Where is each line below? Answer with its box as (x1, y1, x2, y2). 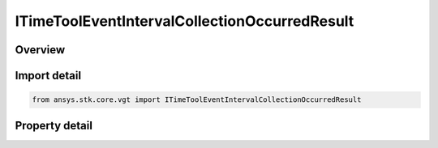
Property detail (15, 118, 93, 133)
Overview (15, 43, 66, 57)
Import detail (15, 69, 81, 82)
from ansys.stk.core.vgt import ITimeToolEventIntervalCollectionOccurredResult (32, 95, 362, 104)
